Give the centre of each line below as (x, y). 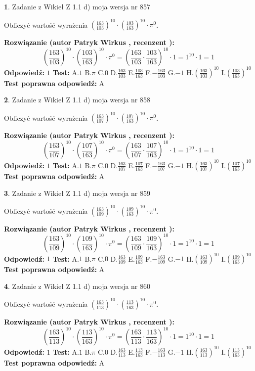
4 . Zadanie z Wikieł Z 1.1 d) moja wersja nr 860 (77, 286)
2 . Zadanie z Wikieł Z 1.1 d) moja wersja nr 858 (77, 100)
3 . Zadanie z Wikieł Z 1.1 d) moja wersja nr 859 (77, 193)
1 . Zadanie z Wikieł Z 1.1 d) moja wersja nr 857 (77, 6)
